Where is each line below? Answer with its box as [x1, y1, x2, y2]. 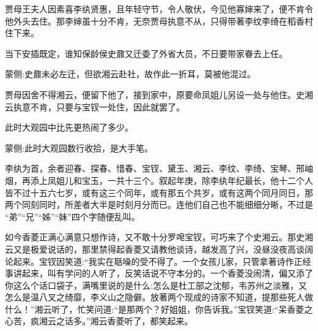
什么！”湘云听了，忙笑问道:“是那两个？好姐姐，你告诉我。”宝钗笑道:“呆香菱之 [5, 302, 313, 315]
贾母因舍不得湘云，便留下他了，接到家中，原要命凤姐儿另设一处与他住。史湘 [5, 88, 313, 101]
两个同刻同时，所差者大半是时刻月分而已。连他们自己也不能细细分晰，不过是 [5, 198, 313, 211]
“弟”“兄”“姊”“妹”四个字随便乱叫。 [5, 210, 140, 223]
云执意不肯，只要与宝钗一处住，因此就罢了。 [5, 100, 185, 113]
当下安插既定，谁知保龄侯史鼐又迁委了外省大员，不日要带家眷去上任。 [5, 47, 287, 59]
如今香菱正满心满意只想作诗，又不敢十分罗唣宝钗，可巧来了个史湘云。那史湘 [5, 230, 313, 243]
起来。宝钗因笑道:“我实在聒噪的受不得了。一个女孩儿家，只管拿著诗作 [13, 254, 294, 267]
